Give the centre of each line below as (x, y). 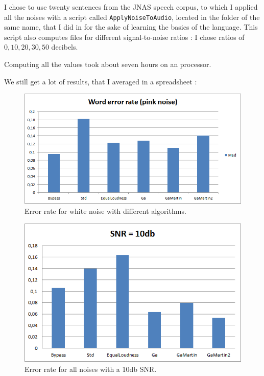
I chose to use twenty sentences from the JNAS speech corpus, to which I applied (131, 7)
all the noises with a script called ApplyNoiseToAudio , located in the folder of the (132, 17)
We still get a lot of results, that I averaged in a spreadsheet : (101, 81)
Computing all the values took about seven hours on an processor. (108, 64)
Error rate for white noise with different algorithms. (105, 211)
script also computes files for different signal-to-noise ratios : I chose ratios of (124, 37)
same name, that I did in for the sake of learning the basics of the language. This (131, 27)
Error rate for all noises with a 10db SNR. (91, 369)
